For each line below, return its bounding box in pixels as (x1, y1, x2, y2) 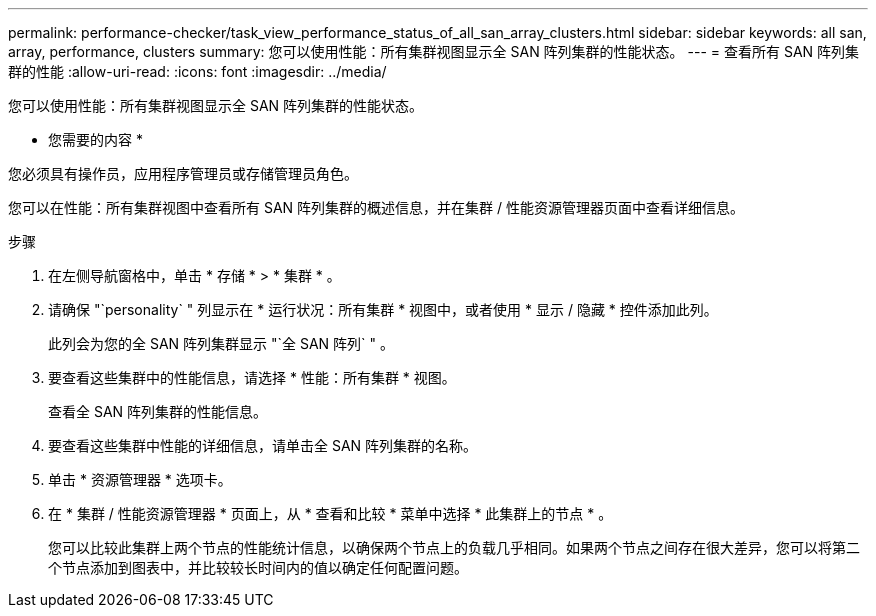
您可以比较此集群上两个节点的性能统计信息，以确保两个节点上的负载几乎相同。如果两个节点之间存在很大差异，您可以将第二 (48, 539, 860, 556)
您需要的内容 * (48, 131, 143, 148)
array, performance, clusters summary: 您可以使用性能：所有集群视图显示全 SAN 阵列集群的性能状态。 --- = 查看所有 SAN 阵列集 (8, 43, 860, 60)
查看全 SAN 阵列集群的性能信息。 (48, 403, 268, 420)
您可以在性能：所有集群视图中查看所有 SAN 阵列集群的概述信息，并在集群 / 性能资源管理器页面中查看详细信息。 (8, 199, 744, 216)
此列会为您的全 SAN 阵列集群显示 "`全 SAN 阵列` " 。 (48, 335, 395, 352)
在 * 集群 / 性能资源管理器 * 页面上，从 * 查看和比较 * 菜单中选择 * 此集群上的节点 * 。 (48, 505, 613, 522)
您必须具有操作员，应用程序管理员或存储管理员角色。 (8, 165, 358, 182)
